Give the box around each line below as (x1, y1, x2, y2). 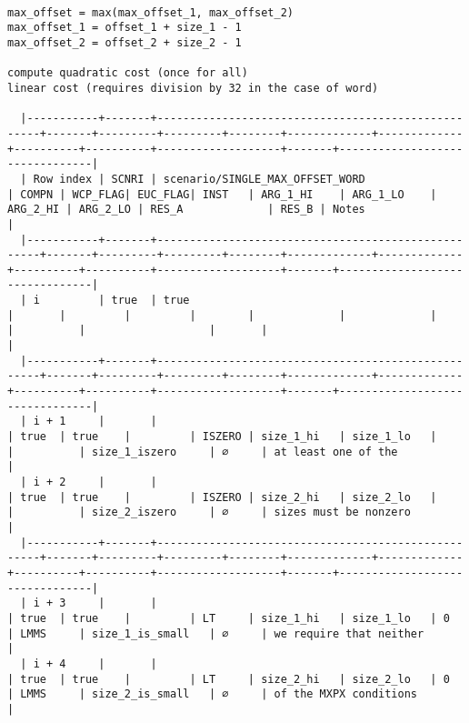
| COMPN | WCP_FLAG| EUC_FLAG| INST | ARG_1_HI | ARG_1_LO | (7, 187, 437, 201)
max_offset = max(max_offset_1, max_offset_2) (7, 5, 294, 19)
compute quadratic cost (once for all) (7, 66, 248, 80)
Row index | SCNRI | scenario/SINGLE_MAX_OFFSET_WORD (33, 172, 365, 186)
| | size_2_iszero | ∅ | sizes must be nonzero (7, 506, 411, 519)
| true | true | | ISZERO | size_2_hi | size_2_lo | (7, 490, 437, 504)
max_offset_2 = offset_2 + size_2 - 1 (7, 35, 242, 49)
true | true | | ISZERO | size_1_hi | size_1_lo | (20, 430, 437, 444)
